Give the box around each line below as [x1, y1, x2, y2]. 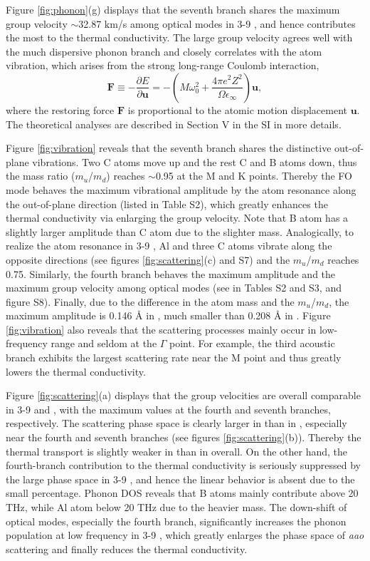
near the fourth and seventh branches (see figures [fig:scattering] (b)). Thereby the [6, 430, 361, 445]
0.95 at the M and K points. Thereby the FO [155, 168, 352, 183]
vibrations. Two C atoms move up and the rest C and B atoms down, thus [32, 154, 357, 169]
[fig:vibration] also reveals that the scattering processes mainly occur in [6, 321, 317, 336]
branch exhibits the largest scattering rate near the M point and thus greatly [6, 350, 342, 365]
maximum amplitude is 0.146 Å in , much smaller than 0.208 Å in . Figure [6, 308, 331, 323]
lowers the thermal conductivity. [6, 364, 146, 379]
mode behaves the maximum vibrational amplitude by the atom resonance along [6, 182, 356, 197]
